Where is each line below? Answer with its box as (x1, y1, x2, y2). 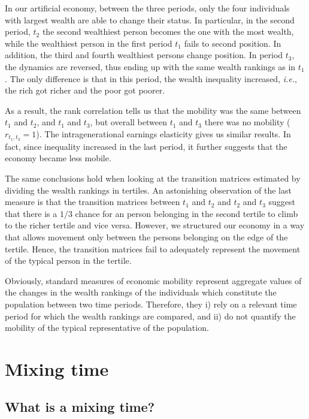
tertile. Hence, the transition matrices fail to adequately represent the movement (5, 242, 301, 255)
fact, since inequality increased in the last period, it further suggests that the (5, 140, 287, 152)
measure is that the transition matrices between (5, 195, 180, 208)
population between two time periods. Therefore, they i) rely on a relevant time (5, 297, 297, 310)
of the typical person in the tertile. (5, 254, 132, 267)
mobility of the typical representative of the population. (5, 321, 209, 334)
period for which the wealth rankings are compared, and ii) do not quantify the (5, 309, 296, 322)
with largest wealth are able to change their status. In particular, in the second (5, 13, 295, 26)
